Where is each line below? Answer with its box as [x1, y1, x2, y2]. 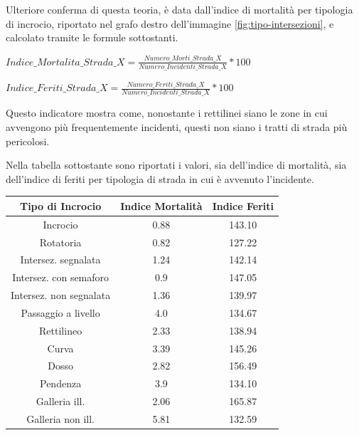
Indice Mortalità [120, 198, 203, 213]
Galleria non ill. [26, 412, 95, 426]
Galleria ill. [36, 394, 85, 409]
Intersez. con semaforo [12, 270, 109, 285]
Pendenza [40, 376, 82, 391]
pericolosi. [6, 133, 50, 148]
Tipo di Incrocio [19, 198, 102, 213]
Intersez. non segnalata [11, 288, 111, 303]
